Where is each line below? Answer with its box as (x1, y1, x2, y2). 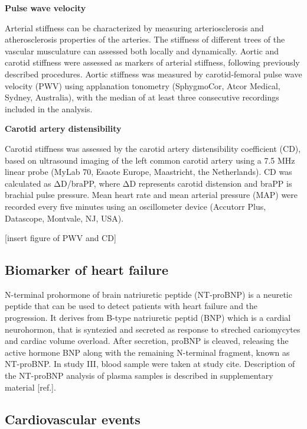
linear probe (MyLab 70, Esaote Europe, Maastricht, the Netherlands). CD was (5, 165, 292, 178)
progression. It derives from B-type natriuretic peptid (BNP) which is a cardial (5, 311, 291, 324)
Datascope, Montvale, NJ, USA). (5, 212, 124, 224)
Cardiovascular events (5, 409, 141, 428)
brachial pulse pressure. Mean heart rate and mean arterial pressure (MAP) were (5, 188, 298, 201)
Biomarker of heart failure (5, 261, 168, 279)
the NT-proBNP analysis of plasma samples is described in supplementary (5, 369, 273, 382)
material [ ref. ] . (5, 381, 56, 393)
